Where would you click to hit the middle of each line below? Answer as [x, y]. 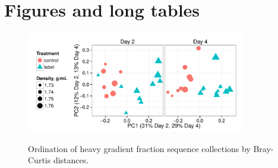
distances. [71, 160]
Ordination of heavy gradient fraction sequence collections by [139, 148]
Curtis [40, 160]
